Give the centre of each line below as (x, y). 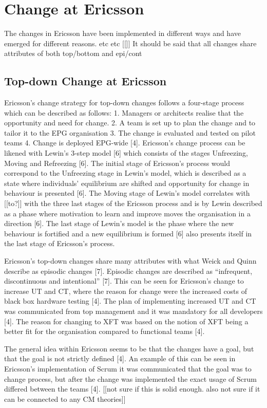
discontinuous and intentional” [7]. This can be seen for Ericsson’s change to (124, 281)
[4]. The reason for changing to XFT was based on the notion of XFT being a (126, 321)
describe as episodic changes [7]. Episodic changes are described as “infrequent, (128, 271)
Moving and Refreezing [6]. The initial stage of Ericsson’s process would (117, 163)
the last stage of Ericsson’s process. (60, 243)
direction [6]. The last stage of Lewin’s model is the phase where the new (119, 223)
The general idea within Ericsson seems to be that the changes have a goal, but (129, 348)
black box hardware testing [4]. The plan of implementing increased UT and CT (130, 301)
